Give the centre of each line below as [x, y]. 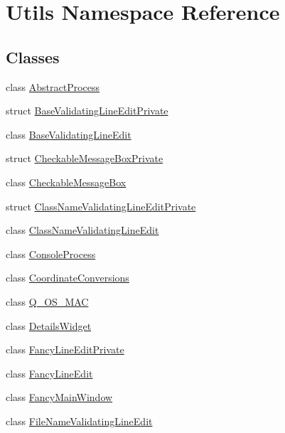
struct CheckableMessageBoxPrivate [85, 158]
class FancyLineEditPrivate [65, 349]
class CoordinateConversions [68, 278]
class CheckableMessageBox [66, 182]
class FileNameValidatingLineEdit [79, 421]
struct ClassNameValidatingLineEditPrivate [101, 206]
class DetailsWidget [49, 325]
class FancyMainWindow [59, 397]
